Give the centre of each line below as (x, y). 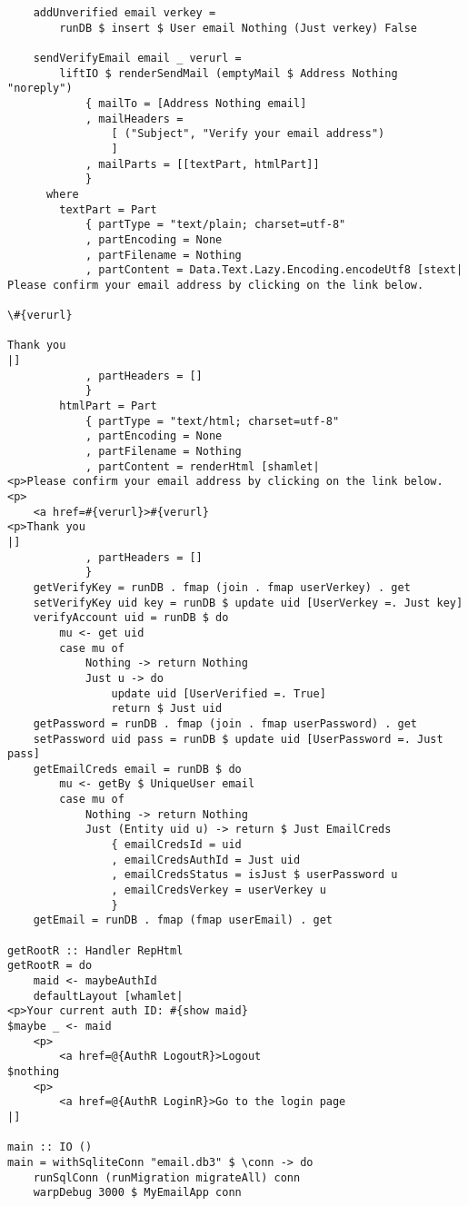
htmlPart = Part (108, 406)
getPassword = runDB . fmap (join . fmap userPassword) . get (225, 723)
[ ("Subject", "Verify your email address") (248, 134)
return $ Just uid (167, 709)
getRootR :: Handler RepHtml (95, 950)
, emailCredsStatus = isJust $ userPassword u (254, 875)
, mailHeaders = (134, 119)
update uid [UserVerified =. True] (219, 693)
